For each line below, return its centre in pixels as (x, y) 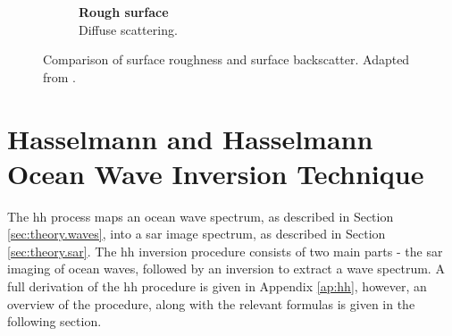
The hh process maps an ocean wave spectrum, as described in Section (201, 216)
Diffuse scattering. (128, 29)
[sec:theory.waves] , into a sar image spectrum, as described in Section (197, 234)
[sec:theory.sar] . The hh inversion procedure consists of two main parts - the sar (225, 251)
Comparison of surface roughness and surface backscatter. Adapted (226, 59)
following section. (54, 321)
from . (60, 76)
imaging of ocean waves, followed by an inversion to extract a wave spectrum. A (226, 269)
